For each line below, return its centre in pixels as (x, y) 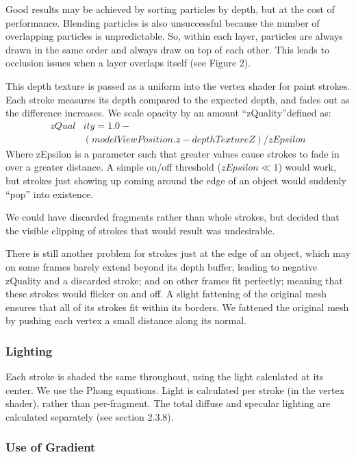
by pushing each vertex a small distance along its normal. (126, 320)
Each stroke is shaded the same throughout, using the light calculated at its (165, 376)
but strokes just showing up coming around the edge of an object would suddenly (176, 180)
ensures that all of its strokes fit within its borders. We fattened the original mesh (177, 307)
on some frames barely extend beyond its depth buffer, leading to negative (161, 266)
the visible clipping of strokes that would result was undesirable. (140, 230)
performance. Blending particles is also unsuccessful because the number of (163, 22)
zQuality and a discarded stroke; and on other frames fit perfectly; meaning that (174, 280)
